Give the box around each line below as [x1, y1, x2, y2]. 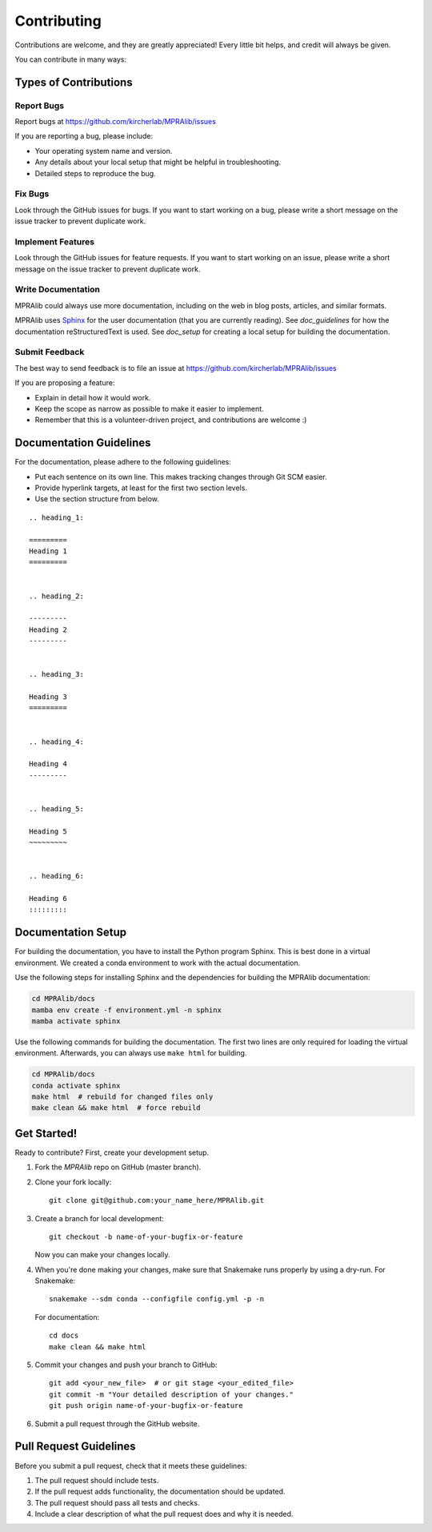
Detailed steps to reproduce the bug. [34, 168, 156, 178]
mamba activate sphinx [31, 1016, 121, 1025]
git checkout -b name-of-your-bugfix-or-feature [49, 1232, 243, 1241]
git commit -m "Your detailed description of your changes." [49, 1389, 294, 1399]
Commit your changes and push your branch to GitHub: [34, 1360, 218, 1369]
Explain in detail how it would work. [34, 392, 151, 402]
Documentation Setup [14, 926, 127, 939]
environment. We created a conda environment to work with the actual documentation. [14, 958, 301, 967]
